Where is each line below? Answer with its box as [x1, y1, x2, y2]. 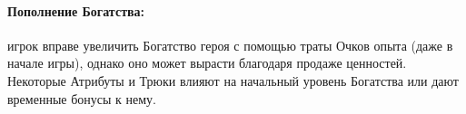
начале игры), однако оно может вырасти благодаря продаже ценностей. [7, 53, 407, 72]
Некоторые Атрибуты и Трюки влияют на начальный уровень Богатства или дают [7, 71, 459, 90]
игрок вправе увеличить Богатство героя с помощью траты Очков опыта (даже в [7, 35, 453, 54]
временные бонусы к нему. [7, 89, 156, 108]
